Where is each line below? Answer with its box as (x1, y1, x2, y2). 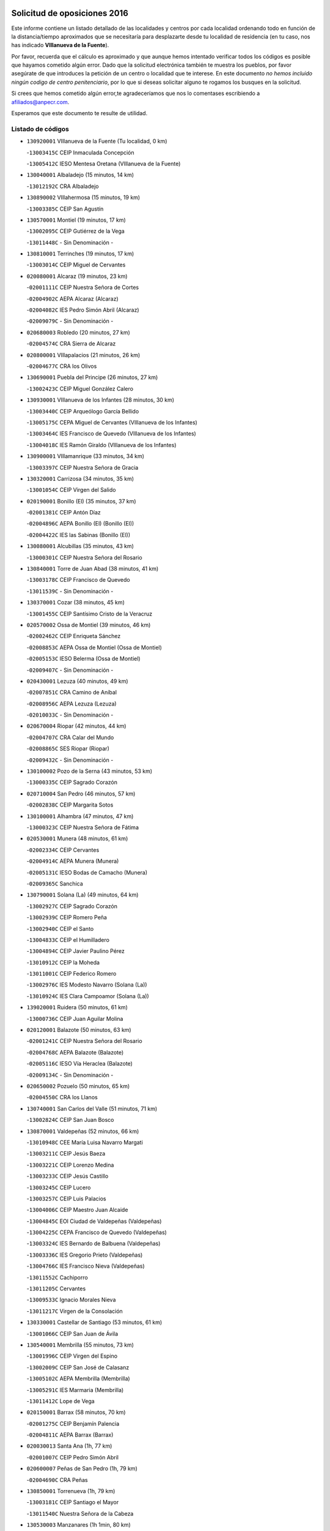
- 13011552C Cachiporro (26, 1274, 88, 1281)
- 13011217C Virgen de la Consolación (26, 1307, 123, 1315)
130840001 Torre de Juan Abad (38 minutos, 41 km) (26, 565, 159, 573)
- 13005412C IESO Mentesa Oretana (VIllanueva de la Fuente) (26, 160, 181, 167)
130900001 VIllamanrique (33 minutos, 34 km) (26, 453, 145, 460)
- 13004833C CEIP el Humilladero (26, 936, 110, 943)
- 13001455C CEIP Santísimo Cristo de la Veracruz (26, 610, 153, 617)
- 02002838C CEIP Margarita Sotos (26, 801, 114, 808)
